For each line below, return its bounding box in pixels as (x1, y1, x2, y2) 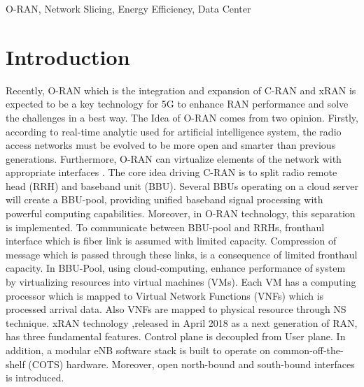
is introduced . (6, 370, 64, 385)
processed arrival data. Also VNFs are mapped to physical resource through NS (6, 302, 346, 316)
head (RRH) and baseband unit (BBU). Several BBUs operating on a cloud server (6, 178, 358, 193)
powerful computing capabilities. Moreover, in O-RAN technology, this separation (6, 206, 356, 221)
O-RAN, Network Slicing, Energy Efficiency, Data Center (6, 1, 251, 15)
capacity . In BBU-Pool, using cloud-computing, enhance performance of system (6, 261, 346, 275)
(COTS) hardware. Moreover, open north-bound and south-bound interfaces (28, 356, 355, 371)
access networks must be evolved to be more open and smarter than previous (6, 138, 336, 152)
